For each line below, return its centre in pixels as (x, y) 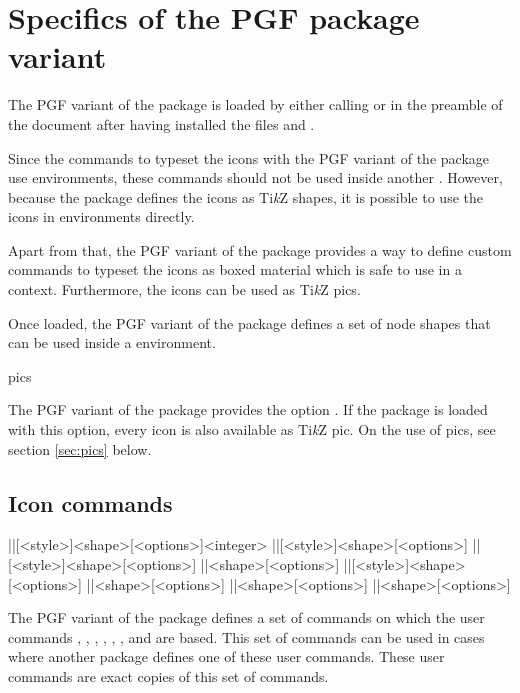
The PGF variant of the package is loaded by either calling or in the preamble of (255, 104)
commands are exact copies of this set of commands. (168, 675)
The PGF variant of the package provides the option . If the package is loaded (248, 409)
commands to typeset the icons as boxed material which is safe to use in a (235, 269)
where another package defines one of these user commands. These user (226, 656)
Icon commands (90, 502)
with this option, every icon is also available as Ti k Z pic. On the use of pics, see (252, 429)
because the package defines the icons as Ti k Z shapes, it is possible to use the (245, 196)
